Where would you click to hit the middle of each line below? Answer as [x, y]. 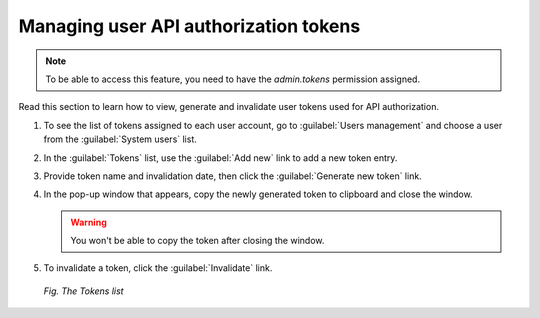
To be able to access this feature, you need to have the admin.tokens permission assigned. [232, 79]
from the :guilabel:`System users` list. [120, 139]
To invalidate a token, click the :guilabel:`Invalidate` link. [158, 268]
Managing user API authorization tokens [189, 26]
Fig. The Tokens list [83, 291]
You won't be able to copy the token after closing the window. [197, 241]
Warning [88, 222]
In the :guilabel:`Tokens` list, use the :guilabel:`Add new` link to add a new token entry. [220, 157]
